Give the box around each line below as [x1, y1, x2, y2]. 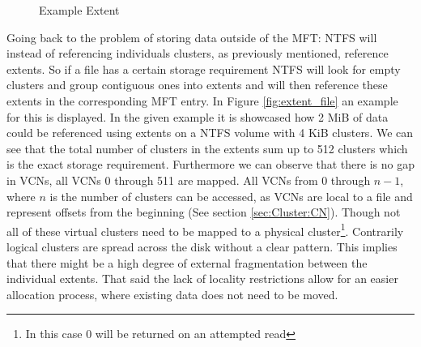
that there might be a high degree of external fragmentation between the [6, 254, 368, 271]
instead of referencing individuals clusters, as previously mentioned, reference [6, 45, 389, 62]
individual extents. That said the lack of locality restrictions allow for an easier [6, 270, 398, 287]
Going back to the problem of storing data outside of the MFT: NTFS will [6, 28, 377, 45]
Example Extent [39, 2, 120, 18]
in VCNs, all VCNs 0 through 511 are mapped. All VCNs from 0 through [6, 171, 371, 188]
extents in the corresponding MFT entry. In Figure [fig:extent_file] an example [6, 92, 398, 109]
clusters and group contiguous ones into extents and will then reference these [6, 76, 388, 93]
